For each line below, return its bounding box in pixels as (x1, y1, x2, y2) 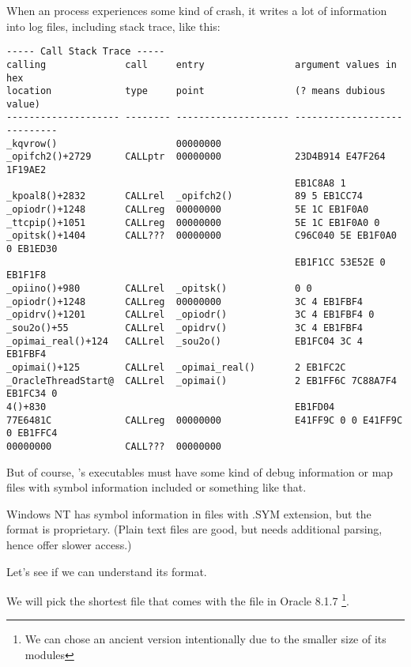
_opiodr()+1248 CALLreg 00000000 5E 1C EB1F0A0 (6, 204, 369, 216)
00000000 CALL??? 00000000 (6, 440, 222, 452)
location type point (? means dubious (6, 85, 386, 97)
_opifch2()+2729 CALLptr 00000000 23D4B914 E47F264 (6, 151, 386, 163)
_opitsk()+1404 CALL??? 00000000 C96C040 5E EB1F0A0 (6, 230, 397, 242)
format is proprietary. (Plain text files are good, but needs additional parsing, (6, 521, 383, 537)
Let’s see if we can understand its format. (6, 563, 207, 579)
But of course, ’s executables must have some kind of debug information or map (6, 463, 394, 480)
